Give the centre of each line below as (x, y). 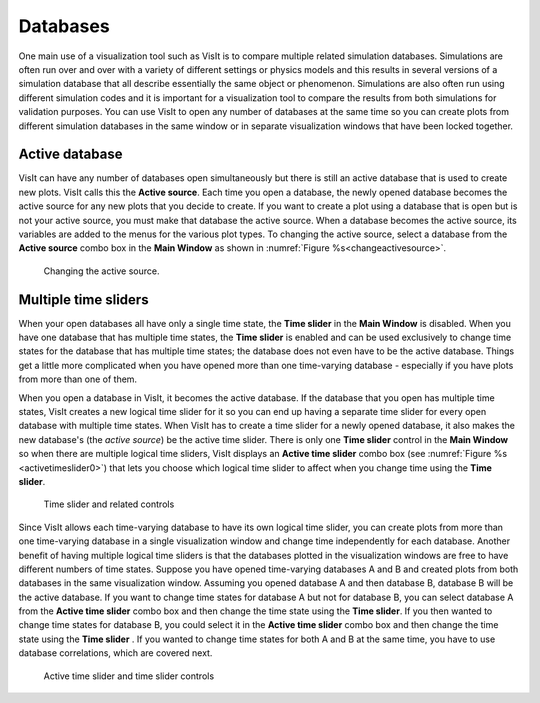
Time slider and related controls (109, 504)
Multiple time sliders (83, 299)
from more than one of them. (78, 379)
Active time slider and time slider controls (129, 676)
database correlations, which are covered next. (115, 653)
